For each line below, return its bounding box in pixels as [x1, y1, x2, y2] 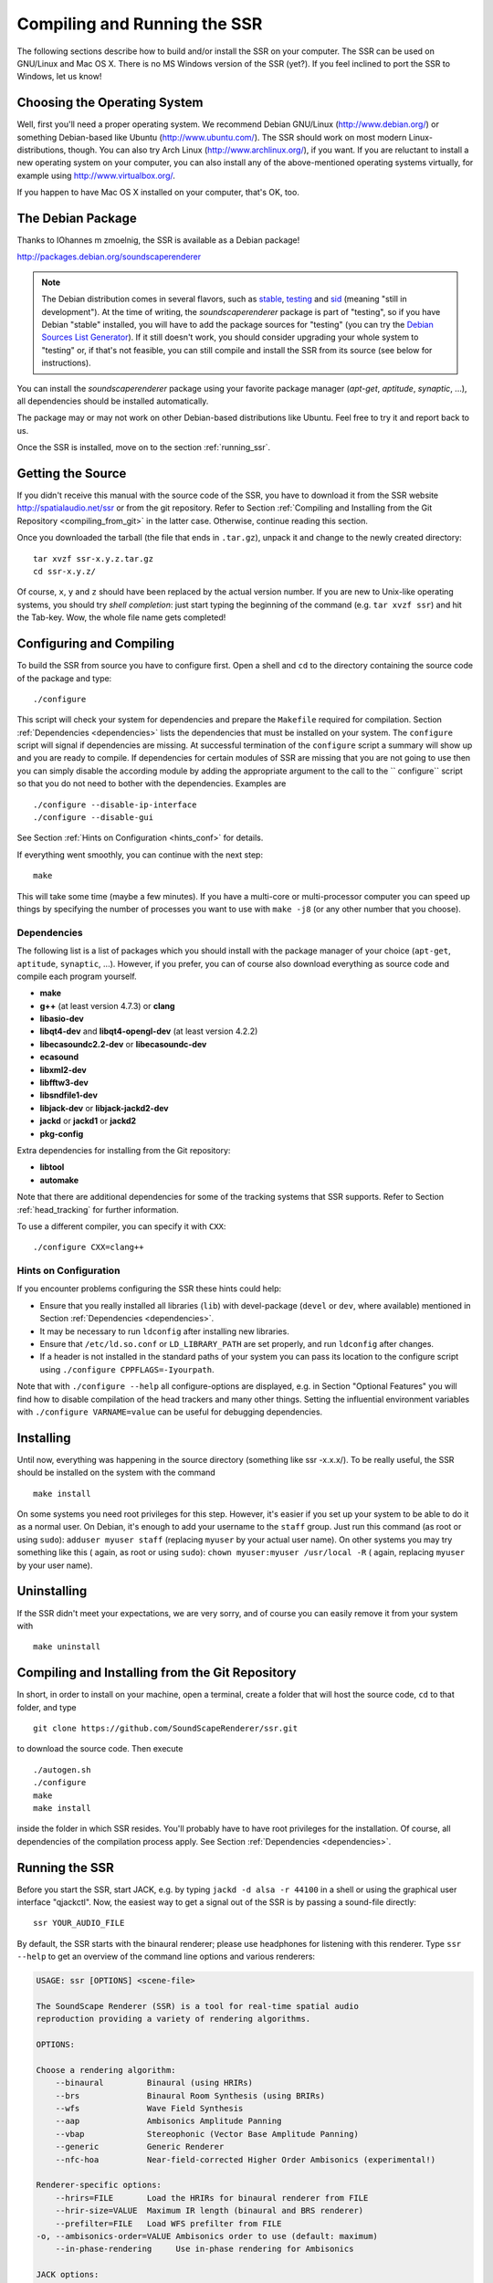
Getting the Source [16, 466, 127, 481]
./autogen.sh [33, 1764, 91, 1775]
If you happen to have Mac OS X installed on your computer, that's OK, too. [16, 187, 300, 198]
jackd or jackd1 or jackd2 [39, 1115, 137, 1127]
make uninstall [33, 1642, 101, 1652]
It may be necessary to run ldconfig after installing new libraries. [39, 1325, 289, 1337]
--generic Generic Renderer [55, 2141, 225, 2152]
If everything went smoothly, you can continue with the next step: [16, 849, 264, 860]
